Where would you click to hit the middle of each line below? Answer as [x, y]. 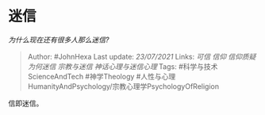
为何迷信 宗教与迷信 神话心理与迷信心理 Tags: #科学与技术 [123, 66]
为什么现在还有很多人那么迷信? [59, 40]
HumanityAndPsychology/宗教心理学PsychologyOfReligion [123, 86]
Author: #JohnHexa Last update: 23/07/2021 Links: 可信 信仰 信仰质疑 [142, 56]
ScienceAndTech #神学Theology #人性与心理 [102, 76]
